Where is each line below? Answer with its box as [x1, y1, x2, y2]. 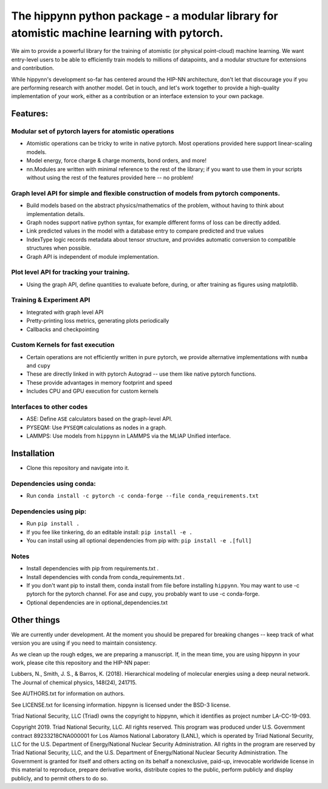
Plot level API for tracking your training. [11, 268, 130, 276]
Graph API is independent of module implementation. [26, 253, 159, 260]
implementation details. [26, 210, 85, 217]
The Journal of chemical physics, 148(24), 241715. [11, 679, 137, 686]
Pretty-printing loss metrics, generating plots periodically [26, 317, 169, 324]
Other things [11, 615, 60, 625]
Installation [11, 448, 55, 458]
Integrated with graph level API [26, 308, 104, 316]
